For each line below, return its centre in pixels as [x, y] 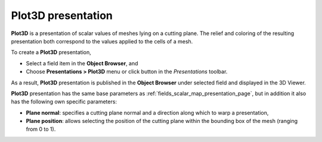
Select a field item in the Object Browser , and [82, 63]
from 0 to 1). [41, 129]
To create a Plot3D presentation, [51, 52]
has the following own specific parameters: [64, 102]
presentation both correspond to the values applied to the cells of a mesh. [102, 41]
